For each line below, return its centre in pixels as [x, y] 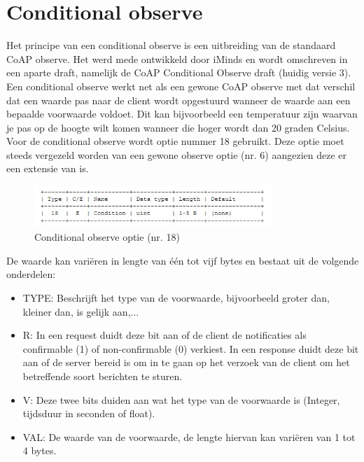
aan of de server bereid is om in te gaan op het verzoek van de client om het [186, 362]
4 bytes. [40, 450]
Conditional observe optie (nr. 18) [107, 237]
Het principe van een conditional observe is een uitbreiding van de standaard [171, 45]
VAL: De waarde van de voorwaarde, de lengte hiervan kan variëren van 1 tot [189, 436]
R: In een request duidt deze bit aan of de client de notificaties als [164, 335]
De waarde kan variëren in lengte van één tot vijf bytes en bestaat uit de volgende [183, 260]
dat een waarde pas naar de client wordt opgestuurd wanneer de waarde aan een [178, 100]
